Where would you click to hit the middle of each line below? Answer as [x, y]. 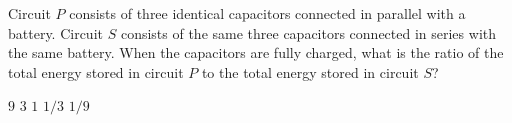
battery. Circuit [55, 32]
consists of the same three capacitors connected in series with [308, 32]
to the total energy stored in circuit [310, 71]
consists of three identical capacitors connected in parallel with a [267, 13]
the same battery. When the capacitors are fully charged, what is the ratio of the [256, 52]
